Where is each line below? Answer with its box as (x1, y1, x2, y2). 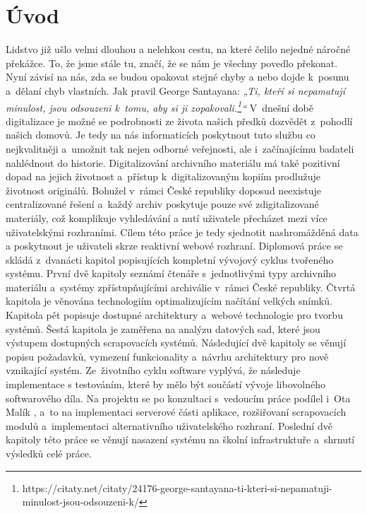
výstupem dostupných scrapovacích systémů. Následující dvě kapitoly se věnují (6, 335, 347, 350)
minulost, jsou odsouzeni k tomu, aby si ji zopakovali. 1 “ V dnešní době (6, 98, 314, 115)
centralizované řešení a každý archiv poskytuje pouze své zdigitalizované (6, 197, 319, 211)
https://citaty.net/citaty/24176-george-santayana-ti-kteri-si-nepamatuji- (22, 480, 332, 495)
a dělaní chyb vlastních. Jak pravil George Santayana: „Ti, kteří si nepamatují (6, 83, 345, 98)
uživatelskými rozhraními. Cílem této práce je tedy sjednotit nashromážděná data (6, 224, 359, 239)
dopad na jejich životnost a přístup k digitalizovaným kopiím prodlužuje (6, 169, 320, 184)
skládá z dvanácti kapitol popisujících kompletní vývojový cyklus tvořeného (6, 252, 334, 267)
